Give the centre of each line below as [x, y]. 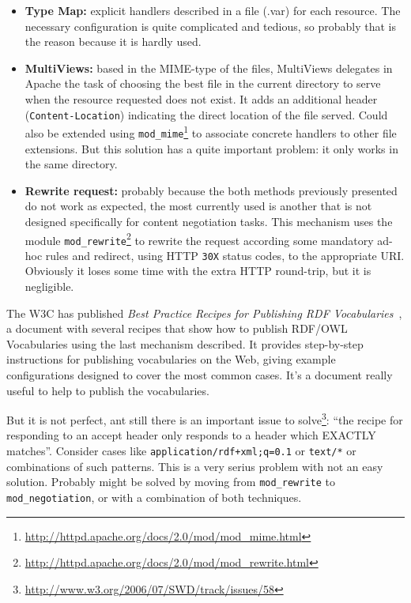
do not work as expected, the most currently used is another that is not [198, 206]
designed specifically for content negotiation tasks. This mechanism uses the [209, 221]
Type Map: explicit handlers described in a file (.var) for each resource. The [213, 10]
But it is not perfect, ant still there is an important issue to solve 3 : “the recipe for [205, 418]
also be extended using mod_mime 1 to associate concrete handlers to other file [211, 132]
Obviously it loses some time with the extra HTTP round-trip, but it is [198, 271]
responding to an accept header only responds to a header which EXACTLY [191, 435]
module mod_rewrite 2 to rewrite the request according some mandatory [199, 239]
